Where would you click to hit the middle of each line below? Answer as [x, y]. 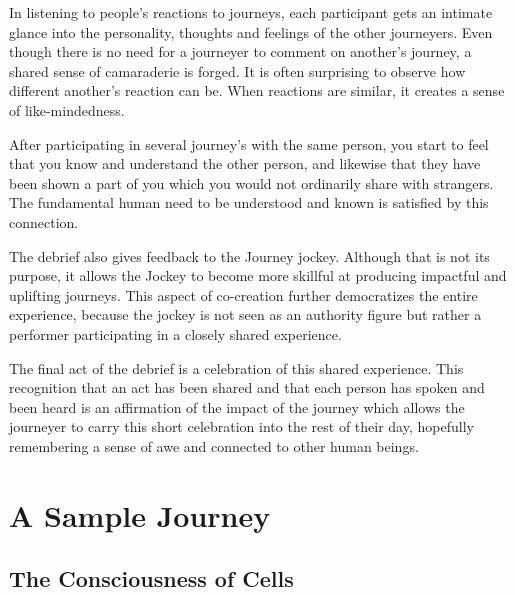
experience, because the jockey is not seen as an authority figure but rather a [245, 314]
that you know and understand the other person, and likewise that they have [245, 163]
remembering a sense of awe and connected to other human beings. [214, 445]
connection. [44, 221]
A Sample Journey [140, 514]
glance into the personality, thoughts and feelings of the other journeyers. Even [251, 31]
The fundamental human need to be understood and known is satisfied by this [249, 202]
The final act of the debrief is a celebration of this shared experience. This [236, 367]
